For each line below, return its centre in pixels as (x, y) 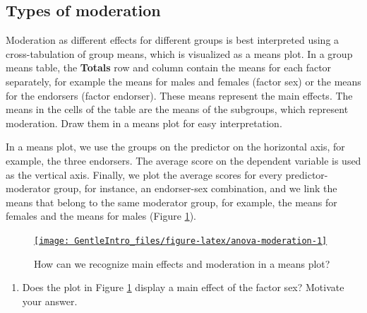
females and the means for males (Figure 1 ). (101, 216)
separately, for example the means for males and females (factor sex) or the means (183, 81)
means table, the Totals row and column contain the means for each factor (169, 67)
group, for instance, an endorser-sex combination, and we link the (195, 188)
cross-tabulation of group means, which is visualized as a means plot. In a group (179, 53)
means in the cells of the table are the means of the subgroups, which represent (177, 109)
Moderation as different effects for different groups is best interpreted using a (173, 40)
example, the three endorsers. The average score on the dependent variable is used (183, 160)
